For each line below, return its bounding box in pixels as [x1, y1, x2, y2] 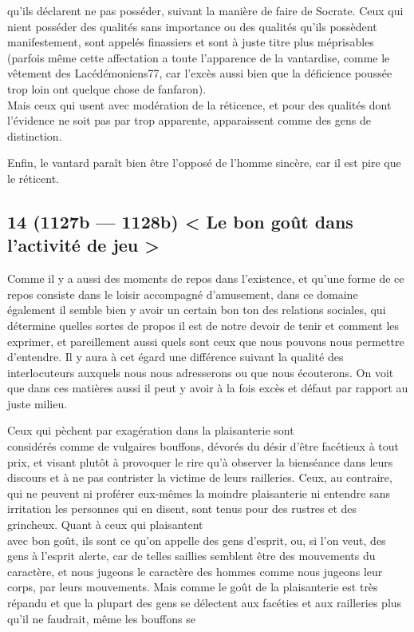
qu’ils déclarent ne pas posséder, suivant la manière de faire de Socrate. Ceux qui [7, 2, 404, 18]
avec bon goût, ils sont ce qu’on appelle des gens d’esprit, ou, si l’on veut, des [7, 531, 386, 548]
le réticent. [7, 169, 59, 186]
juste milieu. [7, 395, 68, 411]
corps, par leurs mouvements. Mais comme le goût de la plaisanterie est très [7, 578, 378, 595]
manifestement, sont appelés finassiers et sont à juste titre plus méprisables [7, 34, 374, 50]
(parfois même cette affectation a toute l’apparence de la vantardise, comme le [7, 49, 390, 66]
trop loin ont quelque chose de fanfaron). [7, 80, 207, 97]
